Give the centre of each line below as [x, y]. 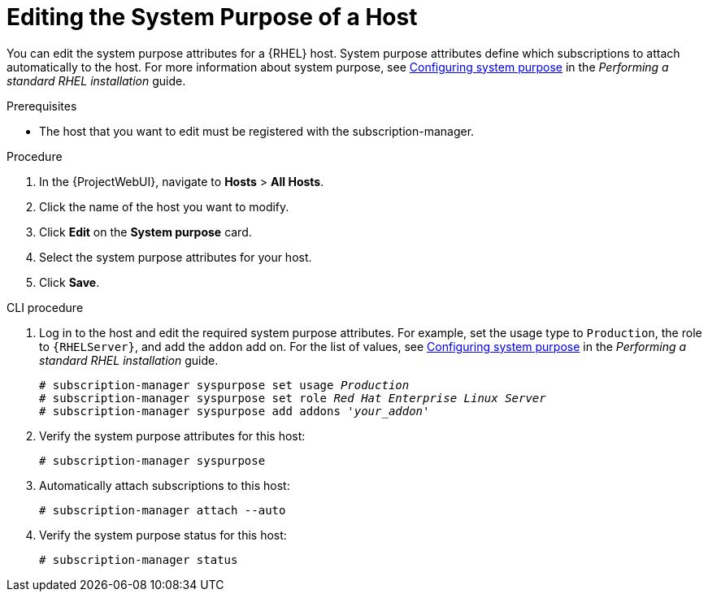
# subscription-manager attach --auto [163, 510]
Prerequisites [42, 106]
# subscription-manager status [139, 559]
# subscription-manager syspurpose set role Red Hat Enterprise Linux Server [293, 398]
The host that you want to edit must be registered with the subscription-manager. [257, 131]
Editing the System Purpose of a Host [212, 17]
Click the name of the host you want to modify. [164, 206]
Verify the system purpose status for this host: [163, 535]
